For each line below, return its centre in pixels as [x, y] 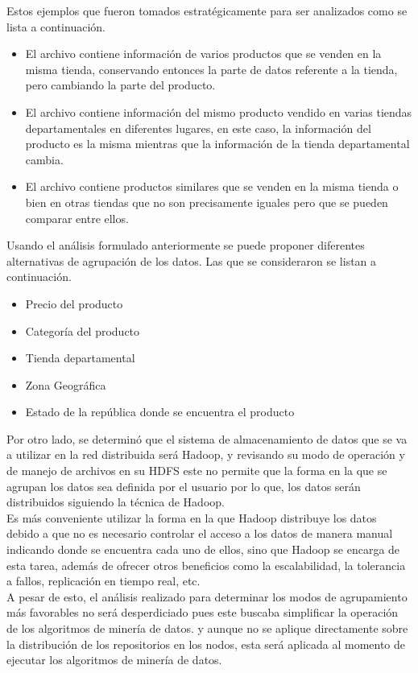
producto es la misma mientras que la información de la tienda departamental [217, 144]
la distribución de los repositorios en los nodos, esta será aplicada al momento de [206, 644]
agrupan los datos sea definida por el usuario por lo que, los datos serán [184, 486]
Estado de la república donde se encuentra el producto [160, 412]
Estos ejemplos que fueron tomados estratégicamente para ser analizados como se [207, 10]
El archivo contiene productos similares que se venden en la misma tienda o [212, 186]
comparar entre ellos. [77, 218]
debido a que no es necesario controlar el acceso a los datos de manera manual [200, 533]
